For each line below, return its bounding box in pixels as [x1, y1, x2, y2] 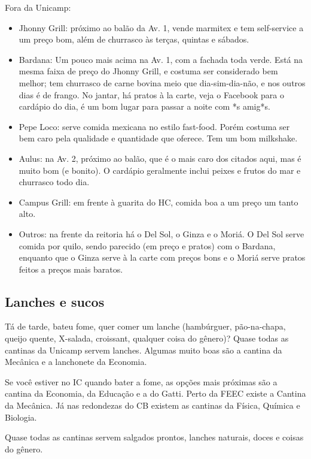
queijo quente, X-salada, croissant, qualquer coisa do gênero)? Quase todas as [5, 332, 289, 345]
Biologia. [5, 410, 37, 423]
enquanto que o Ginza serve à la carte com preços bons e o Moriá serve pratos [19, 251, 306, 264]
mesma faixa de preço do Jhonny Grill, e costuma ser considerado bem [19, 65, 278, 77]
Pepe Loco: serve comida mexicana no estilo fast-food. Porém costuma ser [19, 120, 290, 132]
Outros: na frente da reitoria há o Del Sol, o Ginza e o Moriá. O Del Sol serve [19, 227, 304, 240]
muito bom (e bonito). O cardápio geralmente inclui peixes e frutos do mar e [19, 164, 301, 176]
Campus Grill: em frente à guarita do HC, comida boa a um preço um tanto [19, 195, 298, 208]
